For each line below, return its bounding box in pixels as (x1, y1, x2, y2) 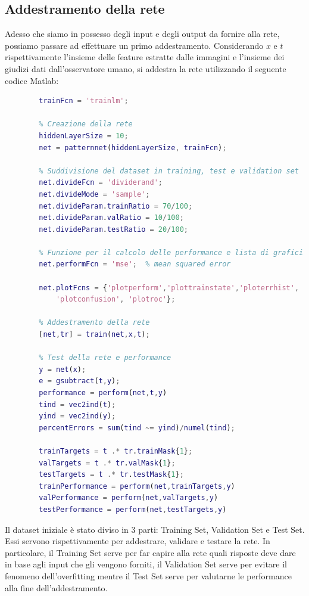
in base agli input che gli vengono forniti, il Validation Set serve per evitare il (5, 558, 288, 570)
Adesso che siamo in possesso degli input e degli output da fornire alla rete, (5, 27, 280, 40)
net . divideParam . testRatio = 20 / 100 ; (39, 225, 188, 234)
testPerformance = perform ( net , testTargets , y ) (39, 505, 227, 514)
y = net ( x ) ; (39, 365, 86, 374)
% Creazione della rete (39, 120, 133, 129)
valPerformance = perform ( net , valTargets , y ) (39, 493, 219, 502)
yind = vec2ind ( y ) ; (39, 412, 116, 421)
